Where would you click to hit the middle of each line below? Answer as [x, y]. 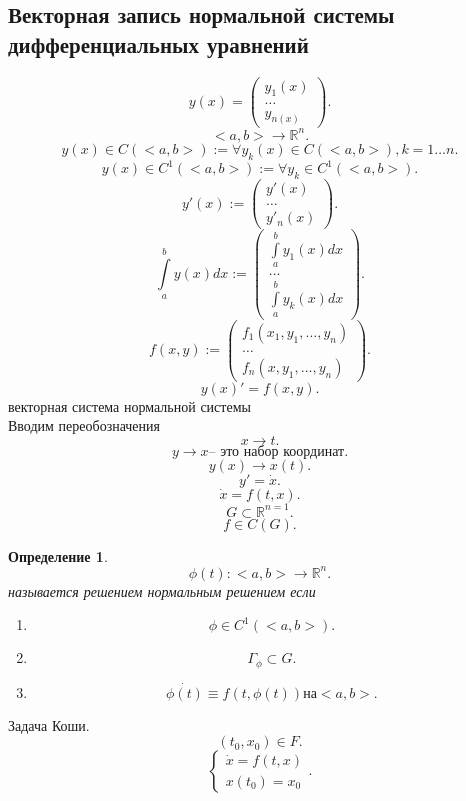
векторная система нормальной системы [129, 405]
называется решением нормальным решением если [162, 590]
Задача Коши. [49, 724]
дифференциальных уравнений [158, 43]
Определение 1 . [58, 555]
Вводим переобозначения [84, 425]
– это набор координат [276, 452]
